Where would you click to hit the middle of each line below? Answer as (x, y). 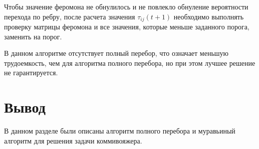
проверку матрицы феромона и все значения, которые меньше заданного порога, (127, 27)
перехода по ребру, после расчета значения (70, 16)
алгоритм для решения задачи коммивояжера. (73, 140)
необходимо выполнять (209, 16)
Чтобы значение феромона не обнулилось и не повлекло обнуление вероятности (126, 6)
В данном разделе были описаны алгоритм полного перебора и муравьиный (120, 131)
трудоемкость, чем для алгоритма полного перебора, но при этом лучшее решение (130, 63)
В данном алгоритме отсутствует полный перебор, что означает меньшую (116, 53)
